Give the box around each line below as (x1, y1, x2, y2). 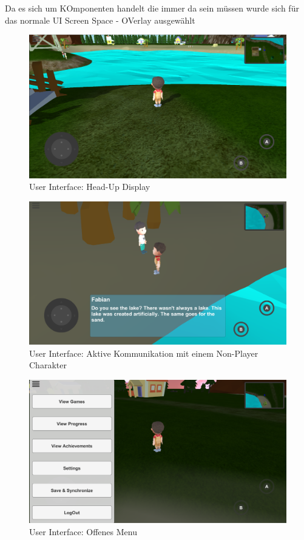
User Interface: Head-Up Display (29, 180, 150, 193)
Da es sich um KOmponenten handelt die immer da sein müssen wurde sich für (5, 2, 299, 14)
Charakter (29, 359, 67, 371)
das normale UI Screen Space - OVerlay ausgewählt (5, 13, 195, 26)
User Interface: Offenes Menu (29, 525, 137, 538)
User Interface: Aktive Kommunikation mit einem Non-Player (29, 346, 258, 359)
